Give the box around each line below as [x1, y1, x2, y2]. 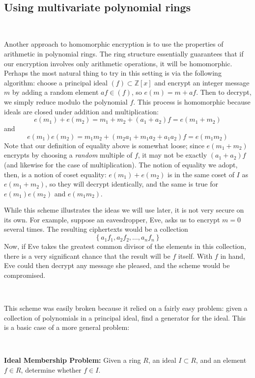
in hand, [220, 250, 245, 261]
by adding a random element [12, 87, 99, 97]
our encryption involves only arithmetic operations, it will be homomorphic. [4, 58, 232, 68]
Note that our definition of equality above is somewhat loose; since [4, 140, 204, 150]
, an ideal [148, 355, 176, 365]
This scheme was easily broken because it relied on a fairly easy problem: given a [4, 303, 248, 313]
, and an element [196, 355, 247, 365]
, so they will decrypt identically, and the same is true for [45, 179, 218, 189]
